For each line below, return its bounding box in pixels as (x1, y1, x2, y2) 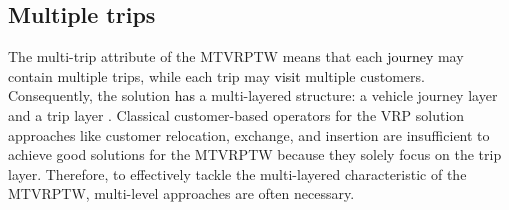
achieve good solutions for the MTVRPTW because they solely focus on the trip (8, 144, 502, 165)
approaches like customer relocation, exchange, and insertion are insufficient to (8, 124, 490, 145)
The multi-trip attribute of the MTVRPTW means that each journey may (8, 46, 464, 67)
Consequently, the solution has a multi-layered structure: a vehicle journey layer (8, 85, 498, 106)
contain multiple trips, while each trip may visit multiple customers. (8, 65, 425, 86)
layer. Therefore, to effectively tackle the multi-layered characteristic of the (8, 163, 467, 184)
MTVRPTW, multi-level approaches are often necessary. (8, 183, 355, 204)
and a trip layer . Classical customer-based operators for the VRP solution (8, 104, 465, 125)
